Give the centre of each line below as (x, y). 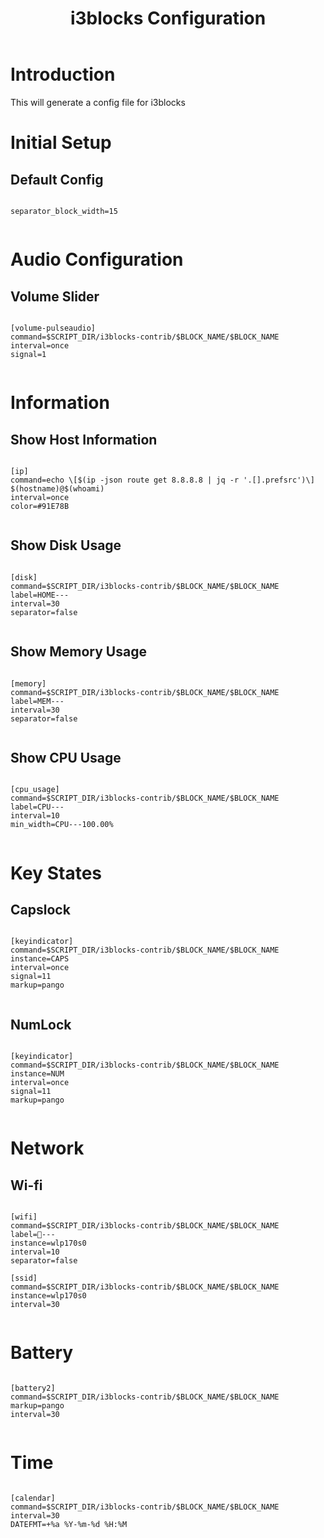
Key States (56, 873)
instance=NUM (37, 1074)
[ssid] (24, 1278)
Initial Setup (61, 143)
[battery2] (33, 1388)
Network (47, 1148)
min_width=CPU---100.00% (62, 825)
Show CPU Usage (66, 757)
